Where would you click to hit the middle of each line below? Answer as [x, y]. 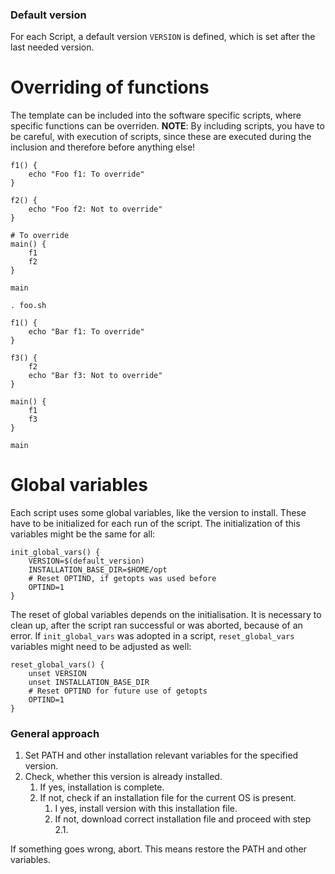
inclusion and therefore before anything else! [103, 147]
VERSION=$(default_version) [86, 561]
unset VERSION [57, 674]
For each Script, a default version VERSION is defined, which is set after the [163, 37]
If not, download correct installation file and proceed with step [183, 819]
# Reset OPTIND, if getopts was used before [122, 579]
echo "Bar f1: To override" [86, 332]
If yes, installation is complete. [102, 787]
